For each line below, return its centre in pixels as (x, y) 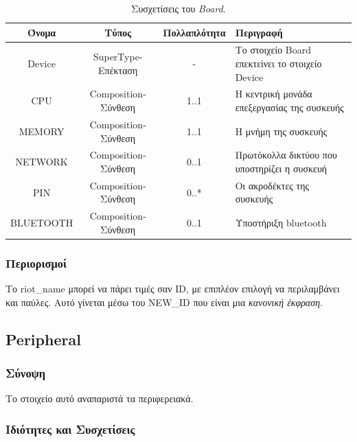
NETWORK (42, 162)
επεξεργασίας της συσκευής (289, 107)
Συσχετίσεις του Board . (178, 8)
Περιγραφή (259, 32)
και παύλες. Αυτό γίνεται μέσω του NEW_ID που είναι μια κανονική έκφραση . (164, 302)
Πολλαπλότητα (194, 32)
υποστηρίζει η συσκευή (281, 168)
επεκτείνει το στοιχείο (278, 63)
